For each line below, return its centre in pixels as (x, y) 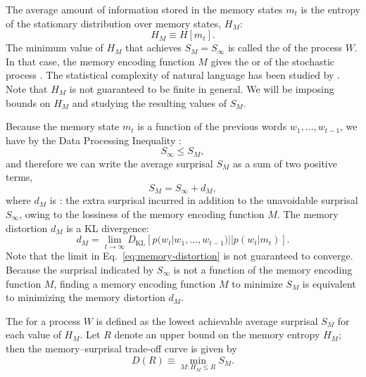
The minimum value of (55, 47)
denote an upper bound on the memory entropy (217, 334)
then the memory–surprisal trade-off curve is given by (121, 348)
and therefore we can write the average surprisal (109, 163)
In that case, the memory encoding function (100, 61)
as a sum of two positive (285, 163)
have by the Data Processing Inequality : (94, 140)
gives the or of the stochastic (273, 61)
